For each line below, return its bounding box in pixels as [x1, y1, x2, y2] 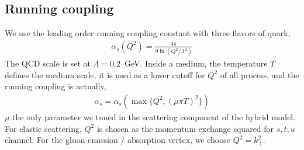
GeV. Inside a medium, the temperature [124, 57, 268, 69]
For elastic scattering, [5, 122, 82, 134]
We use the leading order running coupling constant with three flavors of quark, [5, 27, 291, 39]
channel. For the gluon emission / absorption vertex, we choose [5, 134, 230, 146]
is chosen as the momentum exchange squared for [96, 122, 274, 134]
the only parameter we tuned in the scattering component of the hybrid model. [12, 110, 296, 123]
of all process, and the [220, 68, 299, 81]
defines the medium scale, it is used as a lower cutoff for [5, 68, 205, 81]
